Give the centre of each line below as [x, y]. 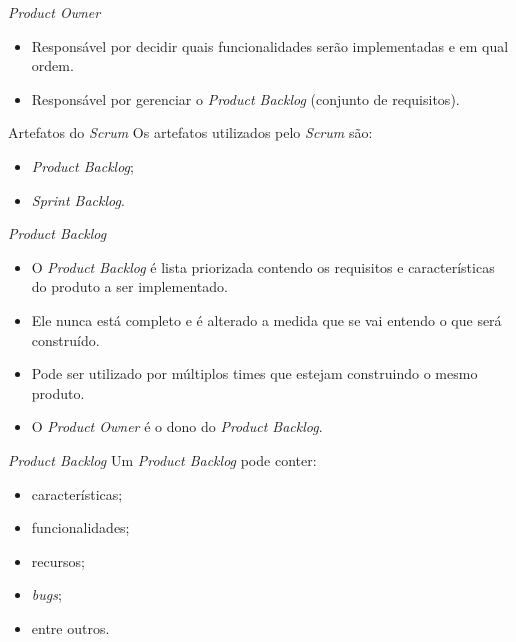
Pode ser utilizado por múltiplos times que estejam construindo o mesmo [254, 373]
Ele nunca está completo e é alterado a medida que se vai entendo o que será [266, 319]
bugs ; [46, 594]
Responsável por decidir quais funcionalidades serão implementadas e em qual [270, 45]
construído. [65, 339]
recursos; [58, 560]
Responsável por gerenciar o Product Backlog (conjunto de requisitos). [245, 98]
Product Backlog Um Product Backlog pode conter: [162, 459]
